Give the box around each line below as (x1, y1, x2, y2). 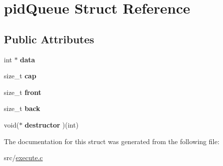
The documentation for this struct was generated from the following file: (4, 136, 220, 146)
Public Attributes (4, 31, 94, 46)
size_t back (4, 103, 40, 113)
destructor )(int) (24, 119, 79, 129)
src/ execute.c (4, 152, 43, 163)
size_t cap (4, 71, 37, 81)
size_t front (4, 87, 41, 97)
